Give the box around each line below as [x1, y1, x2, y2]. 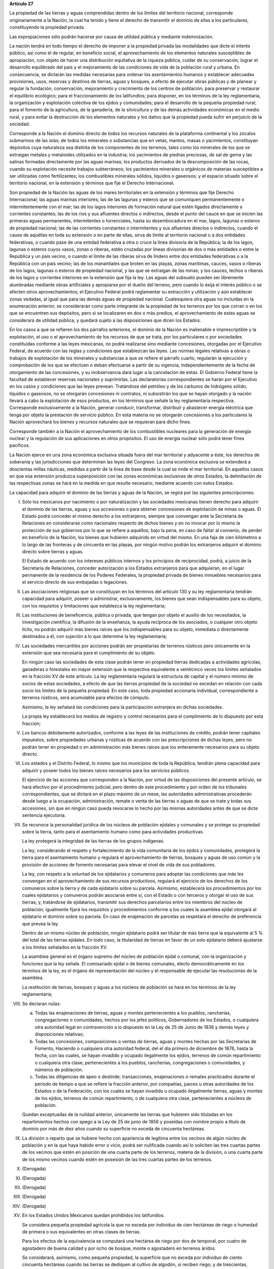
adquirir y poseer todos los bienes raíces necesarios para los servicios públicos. [22, 767, 190, 774]
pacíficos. [9, 442, 30, 449]
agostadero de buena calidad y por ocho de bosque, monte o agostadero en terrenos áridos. [22, 1245, 216, 1251]
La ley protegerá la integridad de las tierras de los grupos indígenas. [22, 838, 165, 844]
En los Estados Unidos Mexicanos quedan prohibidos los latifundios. [22, 1212, 165, 1218]
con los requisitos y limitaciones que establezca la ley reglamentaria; [22, 603, 166, 609]
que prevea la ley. [22, 920, 59, 926]
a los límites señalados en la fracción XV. [22, 944, 108, 950]
